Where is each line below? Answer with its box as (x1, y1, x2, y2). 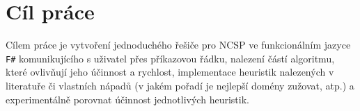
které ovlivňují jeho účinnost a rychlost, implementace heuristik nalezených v (6, 65, 334, 79)
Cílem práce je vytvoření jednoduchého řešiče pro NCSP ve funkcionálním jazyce (6, 37, 351, 52)
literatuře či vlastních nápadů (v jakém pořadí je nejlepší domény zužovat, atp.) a (6, 78, 354, 92)
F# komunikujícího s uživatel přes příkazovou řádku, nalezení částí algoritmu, (6, 51, 335, 65)
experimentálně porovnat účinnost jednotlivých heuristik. (6, 92, 249, 106)
